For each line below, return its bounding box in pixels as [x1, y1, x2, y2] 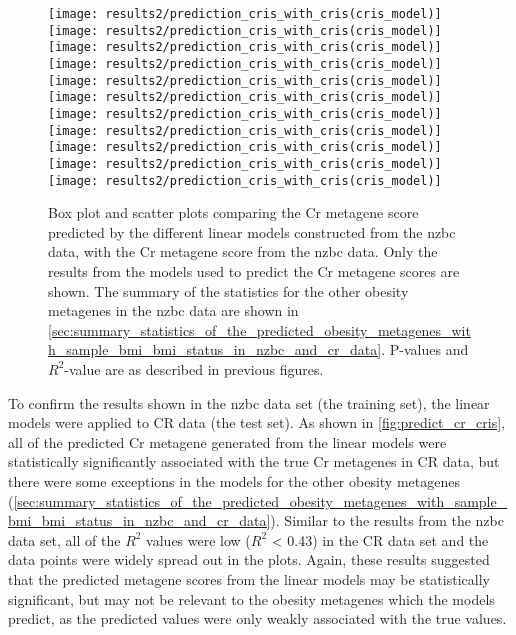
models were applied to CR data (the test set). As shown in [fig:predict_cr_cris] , [8, 412, 506, 433]
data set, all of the [8, 529, 121, 550]
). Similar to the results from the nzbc [270, 510, 504, 531]
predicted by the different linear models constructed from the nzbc [48, 221, 456, 242]
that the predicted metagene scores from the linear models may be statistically [8, 568, 490, 589]
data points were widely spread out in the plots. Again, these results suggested [8, 549, 490, 570]
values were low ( [146, 529, 251, 550]
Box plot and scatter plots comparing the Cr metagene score [48, 202, 419, 223]
